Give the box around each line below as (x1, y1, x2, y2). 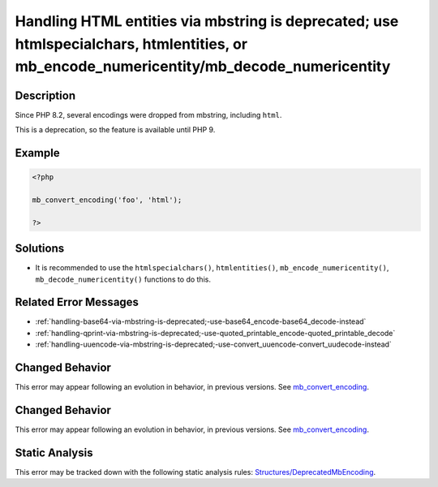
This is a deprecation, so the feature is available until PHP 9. (15, 125, 216, 135)
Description (15, 88, 76, 102)
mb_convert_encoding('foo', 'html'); (32, 195, 182, 205)
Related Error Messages (15, 295, 140, 309)
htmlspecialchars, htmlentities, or (15, 35, 247, 53)
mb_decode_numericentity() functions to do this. (35, 274, 211, 284)
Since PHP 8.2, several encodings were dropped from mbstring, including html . (15, 110, 282, 119)
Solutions (15, 242, 65, 256)
